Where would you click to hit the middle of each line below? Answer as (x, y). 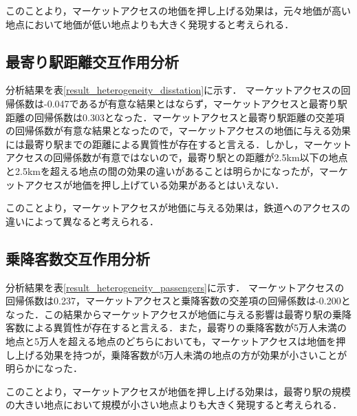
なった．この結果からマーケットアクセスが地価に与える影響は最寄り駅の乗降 (178, 314)
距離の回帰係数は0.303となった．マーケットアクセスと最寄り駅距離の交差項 (175, 117)
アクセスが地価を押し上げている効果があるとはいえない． (154, 184)
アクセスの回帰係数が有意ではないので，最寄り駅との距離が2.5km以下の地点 (177, 157)
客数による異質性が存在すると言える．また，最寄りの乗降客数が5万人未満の (176, 327)
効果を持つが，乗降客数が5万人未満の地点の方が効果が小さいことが (195, 354)
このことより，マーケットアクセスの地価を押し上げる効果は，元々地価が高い (178, 10)
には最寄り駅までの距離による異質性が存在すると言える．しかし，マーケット (179, 144)
